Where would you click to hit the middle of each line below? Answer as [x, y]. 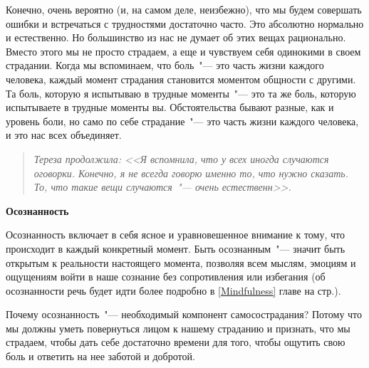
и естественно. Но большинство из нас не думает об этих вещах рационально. [176, 37]
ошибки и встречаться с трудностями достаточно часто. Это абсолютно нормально [185, 23]
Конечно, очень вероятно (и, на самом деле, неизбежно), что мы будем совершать [184, 9]
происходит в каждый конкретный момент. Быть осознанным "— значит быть [176, 248]
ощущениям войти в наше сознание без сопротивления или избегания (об [166, 277]
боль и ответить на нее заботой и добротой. [100, 356]
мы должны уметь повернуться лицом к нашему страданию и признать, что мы [178, 328]
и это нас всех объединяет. [64, 135]
